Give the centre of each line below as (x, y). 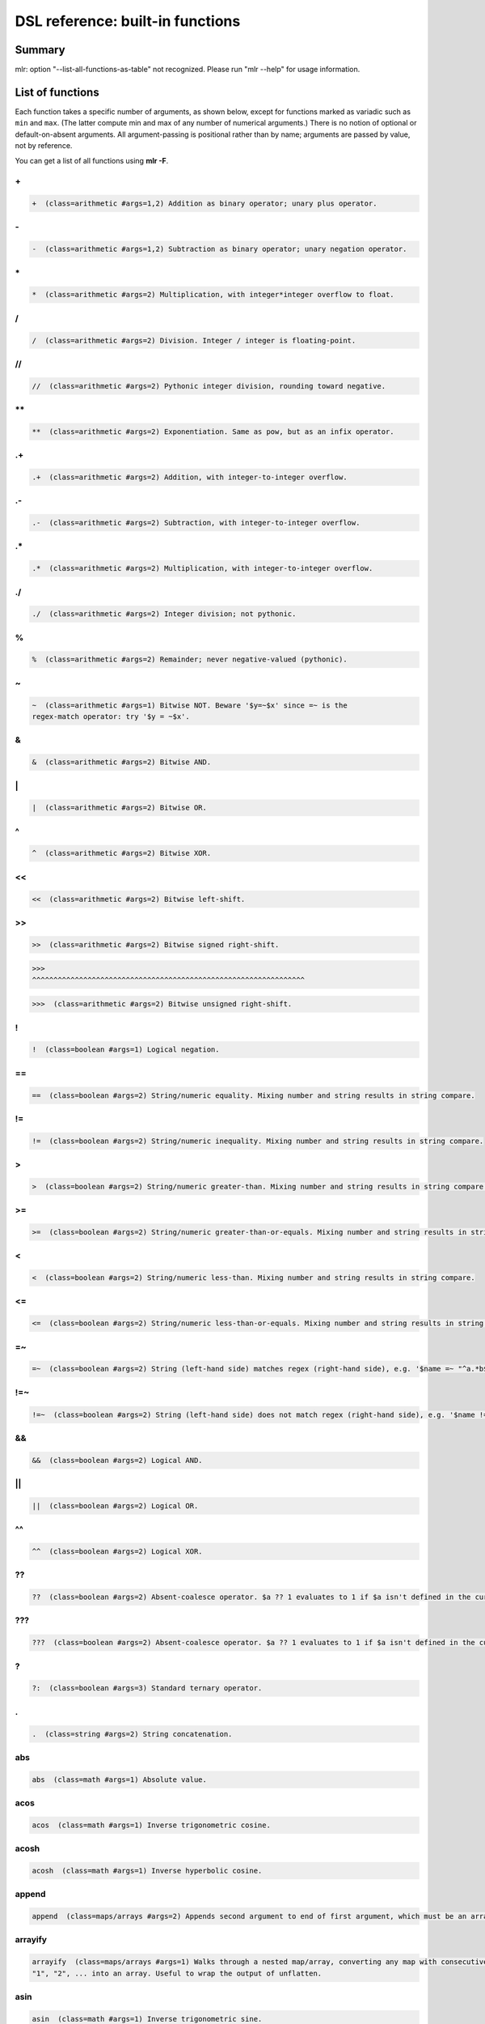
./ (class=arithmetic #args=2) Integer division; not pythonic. (164, 614)
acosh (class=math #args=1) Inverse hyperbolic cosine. (147, 1871)
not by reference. (44, 146)
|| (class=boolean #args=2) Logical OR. (115, 1505)
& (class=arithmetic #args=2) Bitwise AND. (122, 762)
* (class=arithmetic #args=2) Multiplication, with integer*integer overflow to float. (213, 295)
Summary (40, 50)
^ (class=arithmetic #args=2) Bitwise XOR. (122, 853)
